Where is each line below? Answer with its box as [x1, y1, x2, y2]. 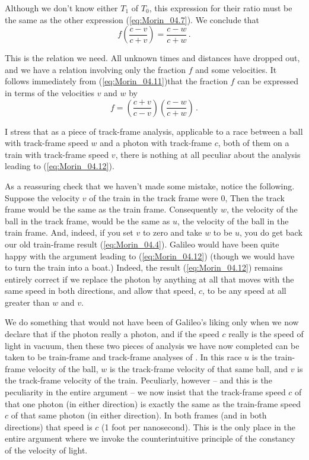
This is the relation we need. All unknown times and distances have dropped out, [5, 52, 300, 64]
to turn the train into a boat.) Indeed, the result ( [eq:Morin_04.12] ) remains [5, 261, 283, 274]
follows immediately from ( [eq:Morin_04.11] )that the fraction [5, 75, 228, 87]
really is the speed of [228, 328, 304, 340]
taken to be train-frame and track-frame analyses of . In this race [5, 351, 242, 363]
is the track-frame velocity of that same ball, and [109, 362, 288, 375]
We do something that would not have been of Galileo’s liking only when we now [5, 316, 299, 328]
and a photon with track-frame [100, 137, 212, 149]
